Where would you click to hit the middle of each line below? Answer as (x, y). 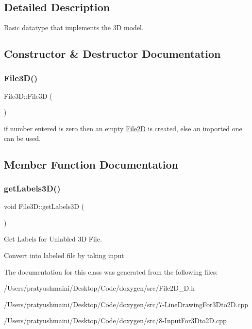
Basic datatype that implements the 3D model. (74, 27)
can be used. (22, 138)
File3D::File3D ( (28, 95)
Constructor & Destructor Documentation (112, 54)
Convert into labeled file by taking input (64, 255)
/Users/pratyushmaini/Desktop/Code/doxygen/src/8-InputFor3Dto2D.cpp (115, 320)
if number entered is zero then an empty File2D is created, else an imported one (123, 128)
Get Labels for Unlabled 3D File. (53, 239)
